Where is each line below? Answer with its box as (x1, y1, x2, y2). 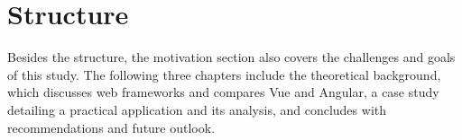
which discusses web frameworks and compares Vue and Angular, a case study (7, 83, 439, 101)
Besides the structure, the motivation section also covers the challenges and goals (7, 48, 456, 66)
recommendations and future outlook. (7, 118, 216, 136)
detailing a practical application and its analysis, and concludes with (7, 100, 386, 118)
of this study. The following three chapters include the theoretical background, (7, 65, 441, 83)
